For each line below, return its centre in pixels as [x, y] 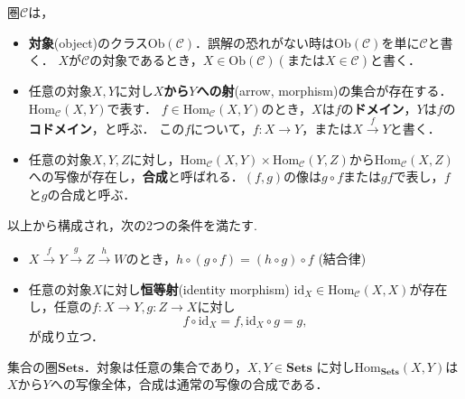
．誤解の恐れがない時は [265, 42]
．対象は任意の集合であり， [165, 366]
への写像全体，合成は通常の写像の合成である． [189, 384]
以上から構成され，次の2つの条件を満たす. [132, 224]
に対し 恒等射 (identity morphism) [196, 288]
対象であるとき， [153, 60]
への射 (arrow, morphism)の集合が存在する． [324, 91]
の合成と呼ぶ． [92, 194]
